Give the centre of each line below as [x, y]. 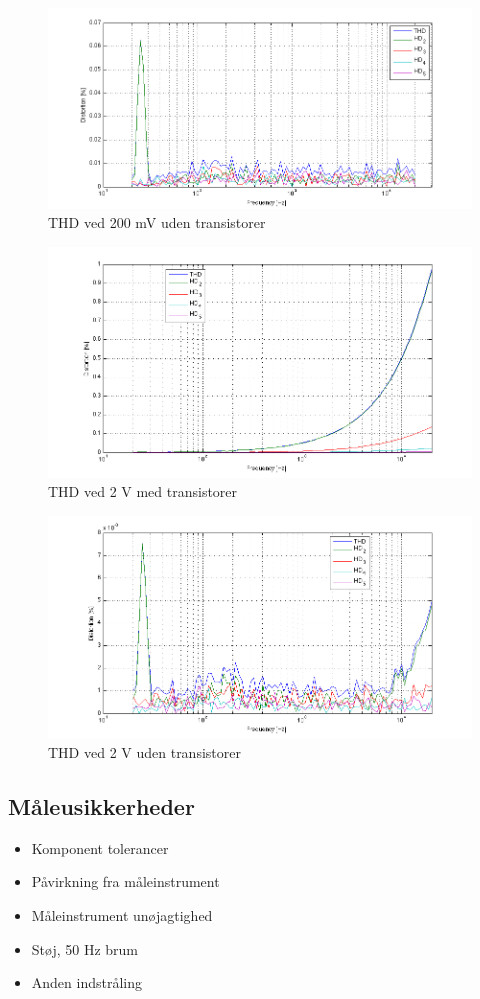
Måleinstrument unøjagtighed [122, 914]
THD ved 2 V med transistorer [143, 491]
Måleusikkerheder [101, 805]
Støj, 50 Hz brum [85, 948]
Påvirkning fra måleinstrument [125, 881]
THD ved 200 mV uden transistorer [157, 222]
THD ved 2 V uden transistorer [144, 751]
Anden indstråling [87, 982]
